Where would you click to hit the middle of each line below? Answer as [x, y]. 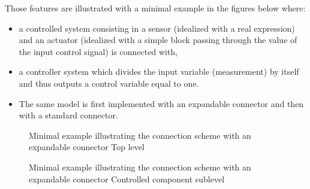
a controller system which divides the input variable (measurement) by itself [159, 71]
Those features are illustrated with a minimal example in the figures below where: [155, 8]
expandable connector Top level [87, 147]
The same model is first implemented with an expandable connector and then [161, 103]
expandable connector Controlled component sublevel [127, 179]
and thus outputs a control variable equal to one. [109, 83]
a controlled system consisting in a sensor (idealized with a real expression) [157, 28]
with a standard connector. [68, 115]
